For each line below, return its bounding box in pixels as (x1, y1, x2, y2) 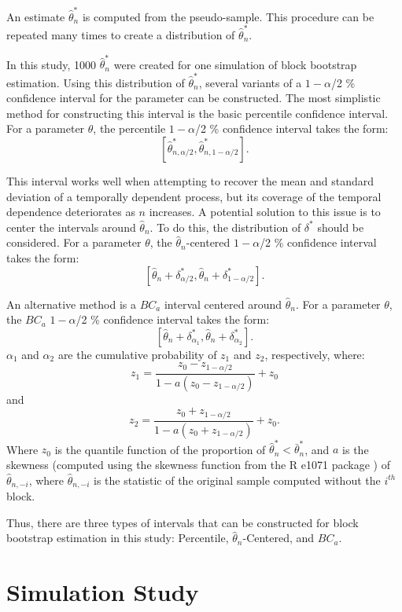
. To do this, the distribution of (149, 218, 301, 235)
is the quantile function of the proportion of (54, 441, 266, 457)
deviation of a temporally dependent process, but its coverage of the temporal (6, 188, 382, 204)
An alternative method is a (6, 295, 137, 312)
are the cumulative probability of (57, 346, 217, 362)
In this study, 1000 (6, 56, 97, 72)
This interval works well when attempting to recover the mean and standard (6, 173, 374, 189)
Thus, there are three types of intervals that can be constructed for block (6, 514, 359, 530)
